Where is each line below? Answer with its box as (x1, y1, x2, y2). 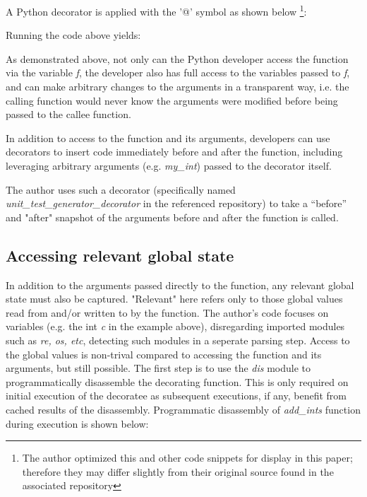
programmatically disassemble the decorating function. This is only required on (6, 374, 349, 389)
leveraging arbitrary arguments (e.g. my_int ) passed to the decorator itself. (6, 158, 332, 173)
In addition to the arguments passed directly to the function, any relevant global (6, 277, 354, 292)
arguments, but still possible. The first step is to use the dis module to (6, 361, 311, 375)
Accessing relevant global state (6, 244, 234, 266)
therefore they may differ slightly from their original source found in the (22, 464, 334, 479)
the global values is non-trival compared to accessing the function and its (6, 346, 322, 361)
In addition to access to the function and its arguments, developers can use (6, 130, 330, 145)
